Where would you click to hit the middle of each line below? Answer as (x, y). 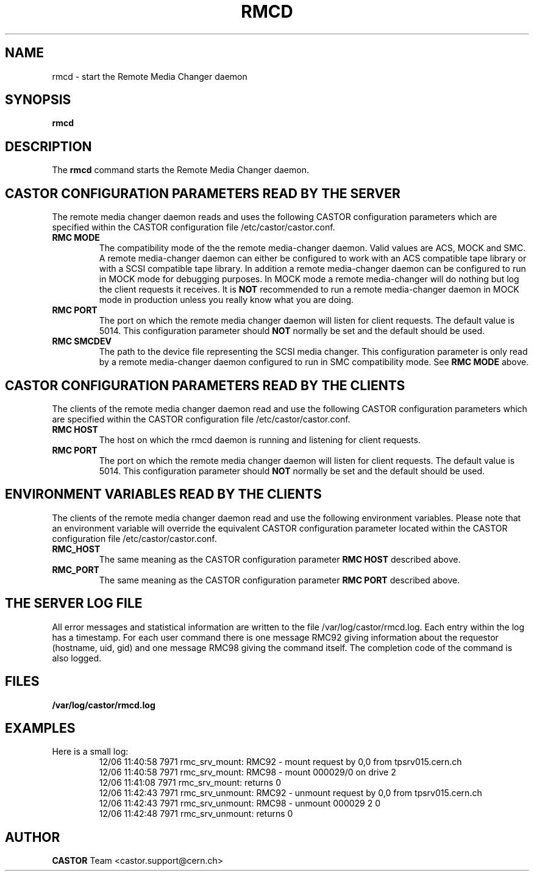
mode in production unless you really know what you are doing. (226, 300)
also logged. (77, 658)
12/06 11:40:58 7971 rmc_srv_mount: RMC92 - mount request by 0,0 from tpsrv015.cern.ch (280, 762)
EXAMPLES (40, 728)
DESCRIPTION (48, 146)
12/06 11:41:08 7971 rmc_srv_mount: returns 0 (190, 783)
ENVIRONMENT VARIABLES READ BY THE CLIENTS (163, 494)
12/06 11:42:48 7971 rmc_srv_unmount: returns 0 (196, 814)
